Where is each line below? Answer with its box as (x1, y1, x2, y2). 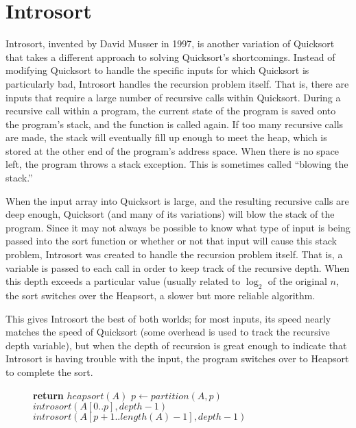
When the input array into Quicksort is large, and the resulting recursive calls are (5, 193, 349, 207)
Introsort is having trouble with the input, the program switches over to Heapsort (5, 351, 349, 366)
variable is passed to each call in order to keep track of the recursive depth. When (5, 260, 350, 275)
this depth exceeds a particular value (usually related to (5, 274, 241, 288)
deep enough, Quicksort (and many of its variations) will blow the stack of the (5, 207, 335, 221)
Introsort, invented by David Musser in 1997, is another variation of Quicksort (5, 36, 335, 51)
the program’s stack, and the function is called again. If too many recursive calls (5, 116, 344, 131)
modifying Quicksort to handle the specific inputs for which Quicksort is (5, 63, 309, 77)
